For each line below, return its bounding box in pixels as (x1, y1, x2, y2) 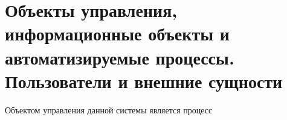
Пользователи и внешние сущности (5, 68, 283, 93)
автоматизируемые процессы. (5, 45, 234, 69)
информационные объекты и (5, 21, 230, 46)
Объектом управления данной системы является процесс (5, 103, 213, 116)
